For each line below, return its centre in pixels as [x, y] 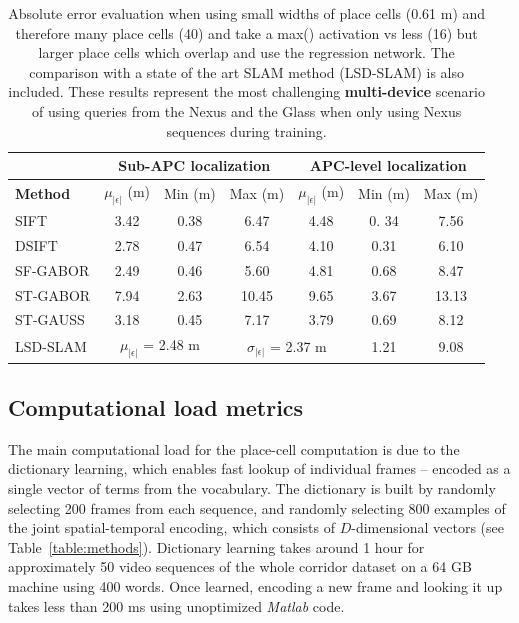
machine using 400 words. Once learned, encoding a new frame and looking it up [255, 586]
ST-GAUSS [50, 319]
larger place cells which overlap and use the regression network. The [246, 52]
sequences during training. [246, 130]
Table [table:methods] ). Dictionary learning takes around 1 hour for [216, 546]
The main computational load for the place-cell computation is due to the [234, 448]
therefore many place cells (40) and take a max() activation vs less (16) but [246, 32]
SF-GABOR [52, 269]
